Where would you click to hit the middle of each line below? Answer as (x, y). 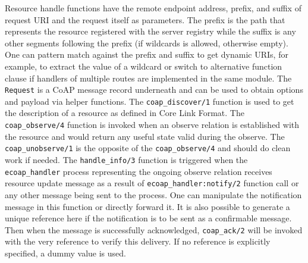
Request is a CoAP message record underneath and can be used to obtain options (154, 90)
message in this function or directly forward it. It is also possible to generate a (147, 206)
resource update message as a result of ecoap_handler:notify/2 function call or (152, 183)
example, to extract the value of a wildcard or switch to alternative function (144, 66)
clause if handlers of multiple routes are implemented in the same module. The (148, 78)
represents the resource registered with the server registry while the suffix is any (150, 31)
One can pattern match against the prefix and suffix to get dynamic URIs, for (147, 54)
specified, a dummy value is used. (65, 253)
